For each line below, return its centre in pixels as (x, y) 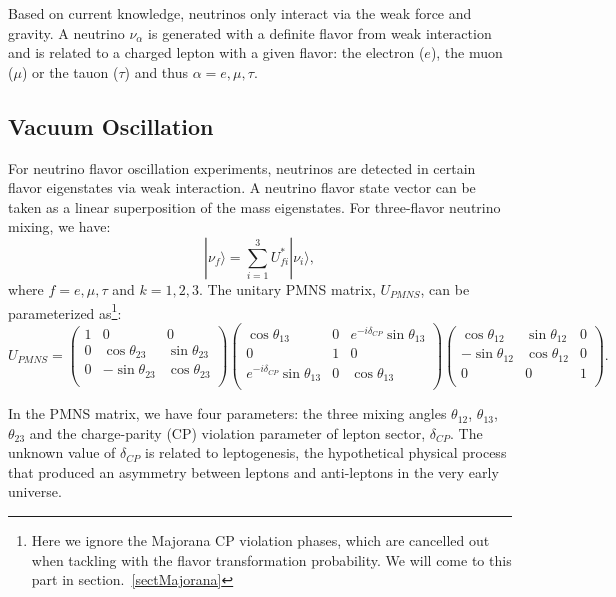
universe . (35, 491)
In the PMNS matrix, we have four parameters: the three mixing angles (227, 413)
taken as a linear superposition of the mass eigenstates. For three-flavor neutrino (254, 206)
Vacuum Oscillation (111, 125)
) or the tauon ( (70, 71)
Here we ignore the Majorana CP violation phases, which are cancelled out (260, 540)
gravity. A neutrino (66, 32)
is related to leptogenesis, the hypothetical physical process (325, 452)
